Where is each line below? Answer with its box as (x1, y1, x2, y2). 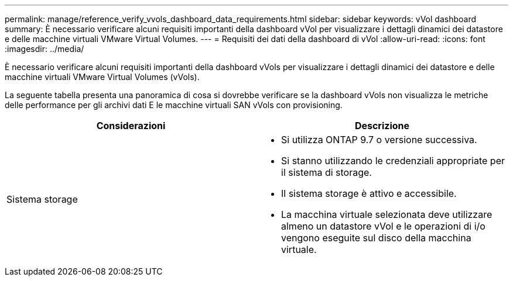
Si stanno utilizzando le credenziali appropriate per (281, 155, 505, 166)
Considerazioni (96, 120, 166, 131)
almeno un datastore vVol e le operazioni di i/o (281, 220, 485, 232)
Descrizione (354, 120, 410, 131)
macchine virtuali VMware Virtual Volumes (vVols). (5, 72, 200, 82)
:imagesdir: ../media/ (5, 44, 84, 54)
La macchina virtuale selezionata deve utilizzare (281, 209, 493, 220)
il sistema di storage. (281, 166, 372, 178)
